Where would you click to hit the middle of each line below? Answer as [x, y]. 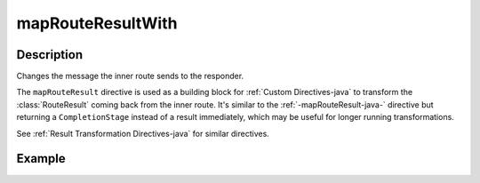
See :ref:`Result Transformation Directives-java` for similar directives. [143, 133]
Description [50, 55]
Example [41, 159]
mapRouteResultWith [97, 23]
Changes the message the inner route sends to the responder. [130, 76]
